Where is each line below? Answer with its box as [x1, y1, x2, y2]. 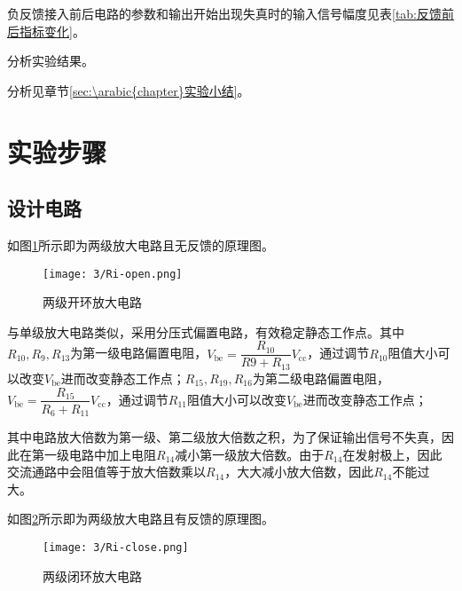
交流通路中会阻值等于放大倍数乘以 [7, 462, 206, 481]
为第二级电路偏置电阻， [252, 368, 389, 387]
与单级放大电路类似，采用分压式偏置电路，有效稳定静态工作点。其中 [7, 322, 404, 341]
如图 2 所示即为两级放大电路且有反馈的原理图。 [7, 509, 274, 528]
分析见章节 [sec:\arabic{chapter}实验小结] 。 [7, 81, 250, 99]
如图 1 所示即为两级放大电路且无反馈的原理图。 [7, 235, 274, 254]
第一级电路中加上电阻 [31, 445, 156, 463]
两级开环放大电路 [43, 293, 142, 311]
